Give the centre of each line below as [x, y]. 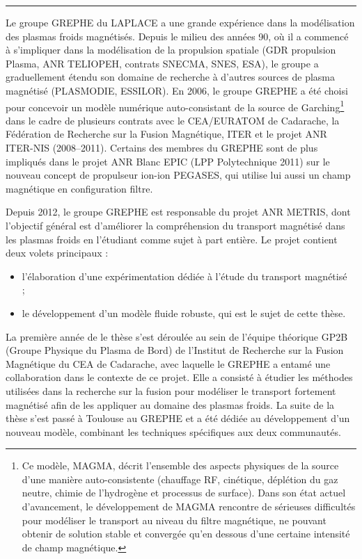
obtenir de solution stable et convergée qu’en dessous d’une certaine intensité [186, 534]
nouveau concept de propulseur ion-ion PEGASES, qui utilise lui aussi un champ [178, 175]
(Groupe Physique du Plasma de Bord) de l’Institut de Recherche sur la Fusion [175, 350]
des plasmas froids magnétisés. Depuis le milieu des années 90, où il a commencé [177, 36]
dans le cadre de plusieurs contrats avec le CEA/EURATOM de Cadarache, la [173, 120]
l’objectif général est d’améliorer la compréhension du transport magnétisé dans [175, 225]
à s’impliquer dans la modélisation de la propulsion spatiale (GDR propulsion [171, 50]
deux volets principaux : [57, 253]
